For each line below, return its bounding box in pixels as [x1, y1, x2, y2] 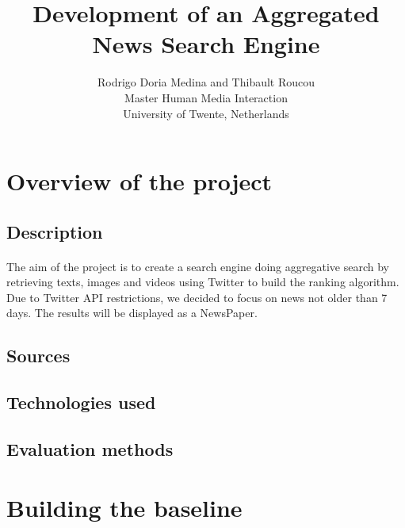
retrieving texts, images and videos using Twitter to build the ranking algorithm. [6, 274, 399, 290]
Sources [6, 343, 71, 368]
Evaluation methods [6, 436, 174, 461]
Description [6, 219, 103, 243]
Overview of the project [6, 165, 273, 197]
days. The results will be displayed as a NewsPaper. [6, 304, 258, 321]
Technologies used [6, 390, 156, 415]
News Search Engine [92, 28, 320, 60]
